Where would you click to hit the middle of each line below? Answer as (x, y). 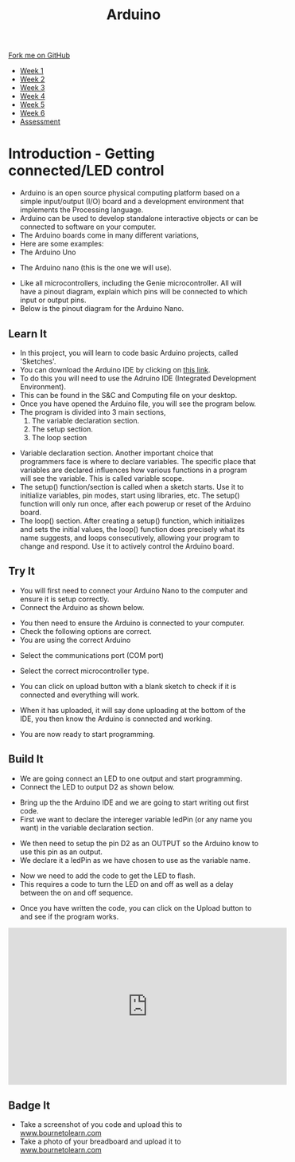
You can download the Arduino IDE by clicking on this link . (115, 369)
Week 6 (32, 113)
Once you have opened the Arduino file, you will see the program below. (138, 404)
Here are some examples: (62, 244)
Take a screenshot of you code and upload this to (101, 1125)
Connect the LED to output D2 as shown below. (97, 786)
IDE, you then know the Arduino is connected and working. (116, 719)
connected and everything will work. (80, 695)
